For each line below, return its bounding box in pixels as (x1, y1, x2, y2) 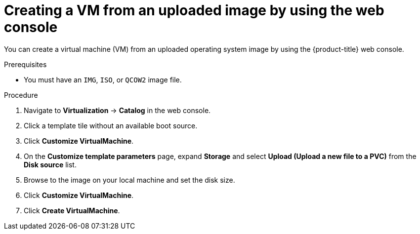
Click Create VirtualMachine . (24, 206, 120, 215)
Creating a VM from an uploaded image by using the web (4, 2, 384, 19)
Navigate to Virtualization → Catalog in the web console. (24, 106, 211, 115)
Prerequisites (4, 60, 47, 69)
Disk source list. (24, 160, 77, 169)
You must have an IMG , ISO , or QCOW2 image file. (24, 75, 182, 84)
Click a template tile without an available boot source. (24, 121, 198, 130)
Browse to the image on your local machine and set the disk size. (24, 175, 235, 184)
